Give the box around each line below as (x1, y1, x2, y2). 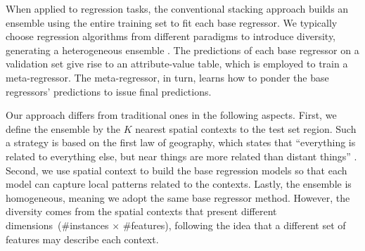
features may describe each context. (6, 231, 159, 246)
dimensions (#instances (6, 217, 109, 232)
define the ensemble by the (6, 121, 121, 136)
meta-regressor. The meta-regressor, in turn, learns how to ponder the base (6, 70, 329, 84)
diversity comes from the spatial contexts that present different (6, 204, 277, 219)
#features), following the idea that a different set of (122, 217, 346, 232)
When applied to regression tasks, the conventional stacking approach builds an (6, 1, 349, 15)
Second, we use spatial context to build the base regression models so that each (6, 162, 347, 177)
